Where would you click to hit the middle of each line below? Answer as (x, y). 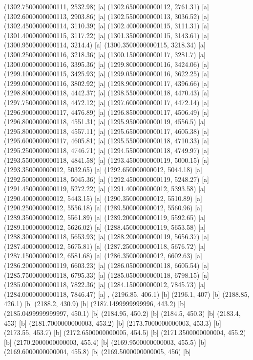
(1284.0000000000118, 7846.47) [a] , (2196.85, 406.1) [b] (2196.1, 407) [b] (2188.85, (127, 294)
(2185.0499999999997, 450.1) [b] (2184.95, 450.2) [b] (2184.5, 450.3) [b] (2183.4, (122, 313)
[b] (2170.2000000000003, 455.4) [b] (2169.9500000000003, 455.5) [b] (105, 342)
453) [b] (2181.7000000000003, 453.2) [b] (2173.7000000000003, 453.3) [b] (113, 323)
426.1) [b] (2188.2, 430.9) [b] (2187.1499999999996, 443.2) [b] (95, 304)
